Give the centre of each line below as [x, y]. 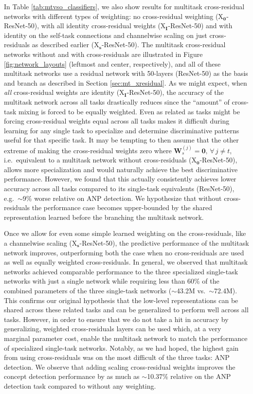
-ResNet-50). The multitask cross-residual [163, 45]
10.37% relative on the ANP [189, 376]
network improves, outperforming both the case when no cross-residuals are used [124, 252]
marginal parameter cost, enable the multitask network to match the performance [126, 338]
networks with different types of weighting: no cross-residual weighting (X [114, 16]
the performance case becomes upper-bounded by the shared [122, 207]
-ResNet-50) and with [200, 26]
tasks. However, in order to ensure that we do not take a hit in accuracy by [116, 319]
